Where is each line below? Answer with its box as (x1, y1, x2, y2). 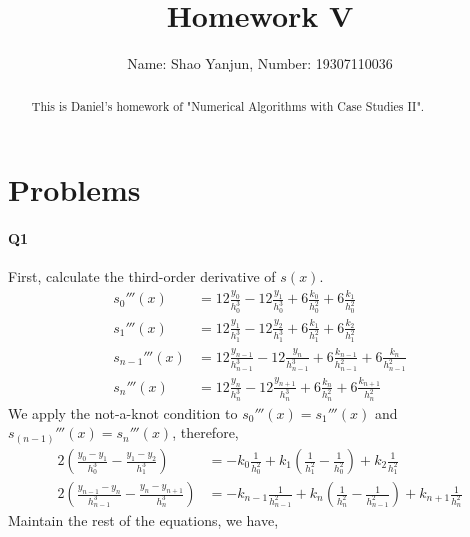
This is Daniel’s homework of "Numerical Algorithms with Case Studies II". (31, 97, 425, 114)
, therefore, (172, 422, 239, 443)
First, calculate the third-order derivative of (8, 266, 276, 287)
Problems (8, 169, 141, 210)
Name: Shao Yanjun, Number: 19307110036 (127, 53, 393, 74)
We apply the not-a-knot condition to (8, 402, 238, 423)
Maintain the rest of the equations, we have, (8, 510, 279, 531)
